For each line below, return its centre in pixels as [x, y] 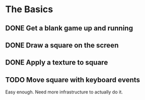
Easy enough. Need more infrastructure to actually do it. [64, 92]
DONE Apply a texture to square [57, 63]
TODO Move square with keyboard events [73, 80]
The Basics [29, 9]
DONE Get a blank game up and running [69, 28]
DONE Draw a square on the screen [62, 45]
